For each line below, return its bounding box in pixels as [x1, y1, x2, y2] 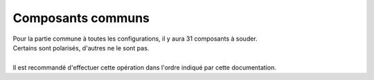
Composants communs [12, 10, 150, 26]
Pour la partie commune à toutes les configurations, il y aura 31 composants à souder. [12, 34, 258, 43]
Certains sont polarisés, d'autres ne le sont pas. [12, 43, 150, 52]
